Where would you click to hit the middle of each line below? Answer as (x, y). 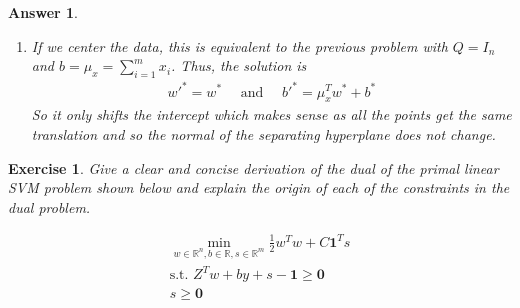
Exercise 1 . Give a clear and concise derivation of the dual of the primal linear (253, 167)
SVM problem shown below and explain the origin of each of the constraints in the (259, 187)
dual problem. (49, 206)
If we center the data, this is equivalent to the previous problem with (239, 45)
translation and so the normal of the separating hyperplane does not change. (263, 133)
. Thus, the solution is (239, 65)
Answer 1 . (43, 12)
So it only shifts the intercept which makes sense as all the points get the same (271, 114)
